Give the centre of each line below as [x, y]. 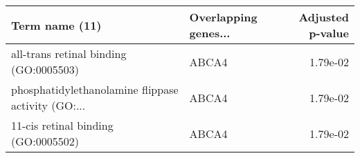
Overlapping [223, 17]
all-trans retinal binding [69, 53]
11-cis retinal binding [62, 125]
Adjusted [324, 17]
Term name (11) [56, 25]
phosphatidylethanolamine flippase [95, 89]
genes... [210, 33]
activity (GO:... [48, 105]
